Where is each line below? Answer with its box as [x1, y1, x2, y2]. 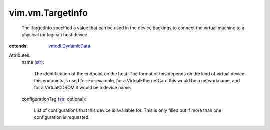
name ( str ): [21, 59, 44, 65]
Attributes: [9, 52, 31, 58]
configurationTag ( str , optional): [21, 96, 87, 102]
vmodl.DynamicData [48, 43, 90, 49]
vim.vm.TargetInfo [9, 7, 88, 18]
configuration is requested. [34, 114, 90, 120]
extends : [9, 43, 28, 49]
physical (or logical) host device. [21, 31, 89, 37]
